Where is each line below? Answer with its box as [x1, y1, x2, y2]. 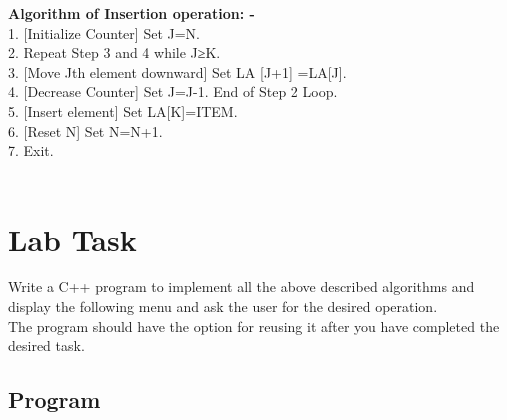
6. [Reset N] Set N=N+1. [8, 120, 163, 141]
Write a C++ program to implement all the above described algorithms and [8, 276, 475, 297]
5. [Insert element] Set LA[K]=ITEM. [8, 100, 238, 121]
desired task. [8, 335, 85, 356]
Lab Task [8, 218, 137, 259]
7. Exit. [8, 140, 54, 161]
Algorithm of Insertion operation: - [8, 3, 255, 23]
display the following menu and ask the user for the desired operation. [8, 296, 438, 317]
